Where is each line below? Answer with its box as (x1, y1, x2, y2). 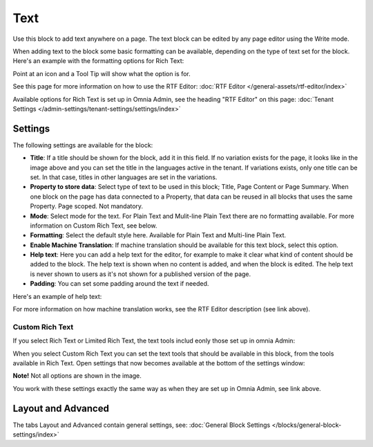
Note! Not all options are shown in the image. (12, 372, 142, 380)
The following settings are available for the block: (12, 140, 153, 149)
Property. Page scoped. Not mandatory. (30, 202, 144, 210)
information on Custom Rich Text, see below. (30, 221, 157, 230)
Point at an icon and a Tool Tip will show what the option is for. (12, 69, 191, 77)
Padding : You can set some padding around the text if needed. (30, 280, 209, 288)
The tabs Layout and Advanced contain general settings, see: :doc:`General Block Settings (12, 421, 271, 429)
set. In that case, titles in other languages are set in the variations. (30, 173, 218, 181)
